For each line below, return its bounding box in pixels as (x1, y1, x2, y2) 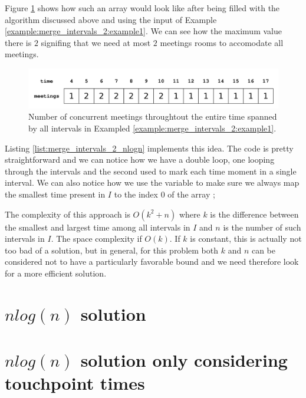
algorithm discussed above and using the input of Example (5, 13, 217, 25)
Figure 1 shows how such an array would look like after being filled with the (5, 2, 280, 14)
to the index (114, 188, 158, 200)
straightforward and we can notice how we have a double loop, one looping (5, 153, 275, 166)
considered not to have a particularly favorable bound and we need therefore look (5, 255, 299, 268)
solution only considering (80, 348, 288, 372)
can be (251, 244, 275, 256)
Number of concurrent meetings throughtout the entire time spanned (28, 110, 277, 123)
